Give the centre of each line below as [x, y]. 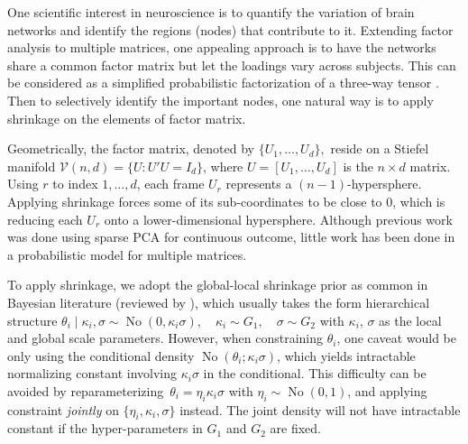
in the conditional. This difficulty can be [315, 373]
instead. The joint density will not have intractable [320, 409]
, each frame [170, 184]
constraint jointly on [63, 409]
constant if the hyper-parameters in [105, 428]
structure [32, 320]
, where [223, 166]
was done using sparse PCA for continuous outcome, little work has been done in [231, 237]
